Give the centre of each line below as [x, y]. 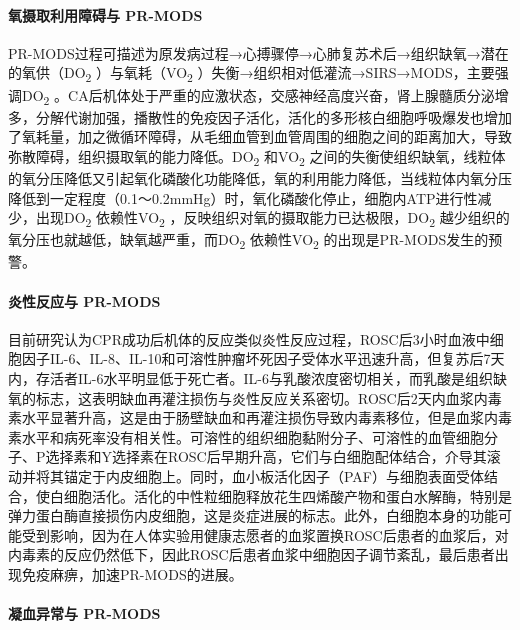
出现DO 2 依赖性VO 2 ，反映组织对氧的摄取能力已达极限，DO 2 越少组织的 [272, 218]
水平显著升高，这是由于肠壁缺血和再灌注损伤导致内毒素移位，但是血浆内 [259, 417]
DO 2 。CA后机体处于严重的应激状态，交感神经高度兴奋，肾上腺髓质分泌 [258, 96]
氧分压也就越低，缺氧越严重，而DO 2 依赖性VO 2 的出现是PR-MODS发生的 [248, 241]
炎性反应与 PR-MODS [84, 300]
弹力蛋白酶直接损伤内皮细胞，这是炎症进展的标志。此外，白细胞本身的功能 [253, 515]
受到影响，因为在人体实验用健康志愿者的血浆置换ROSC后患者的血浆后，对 [265, 534]
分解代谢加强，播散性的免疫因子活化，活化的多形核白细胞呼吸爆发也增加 [273, 116]
